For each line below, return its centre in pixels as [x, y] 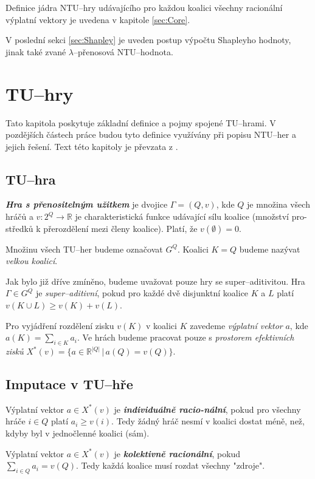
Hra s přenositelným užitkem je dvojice [87, 204]
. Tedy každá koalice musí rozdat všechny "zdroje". [171, 465]
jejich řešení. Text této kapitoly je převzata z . [92, 146]
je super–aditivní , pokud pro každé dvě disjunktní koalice [142, 293]
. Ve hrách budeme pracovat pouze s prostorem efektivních [186, 337]
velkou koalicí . [32, 261]
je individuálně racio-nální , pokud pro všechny [207, 409]
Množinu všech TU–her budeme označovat [84, 249]
